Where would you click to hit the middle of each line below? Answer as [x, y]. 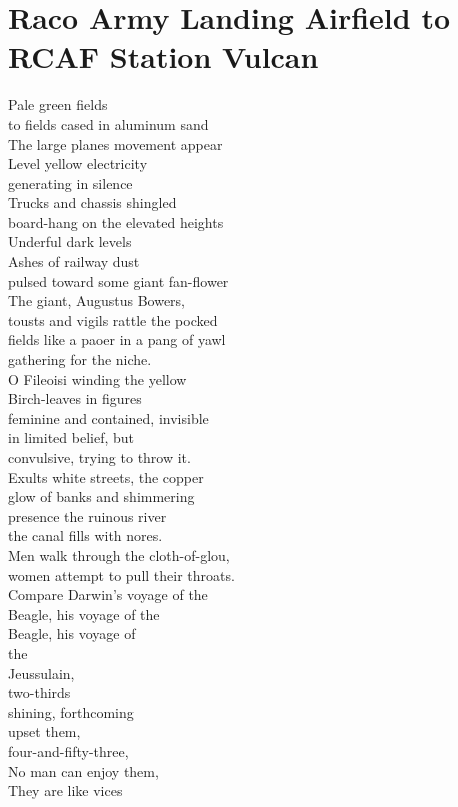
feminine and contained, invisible [108, 417]
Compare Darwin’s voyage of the [108, 594]
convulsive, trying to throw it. [99, 457]
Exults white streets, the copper [106, 476]
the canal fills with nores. [85, 535]
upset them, [44, 731]
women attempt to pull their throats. [121, 574]
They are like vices [65, 790]
